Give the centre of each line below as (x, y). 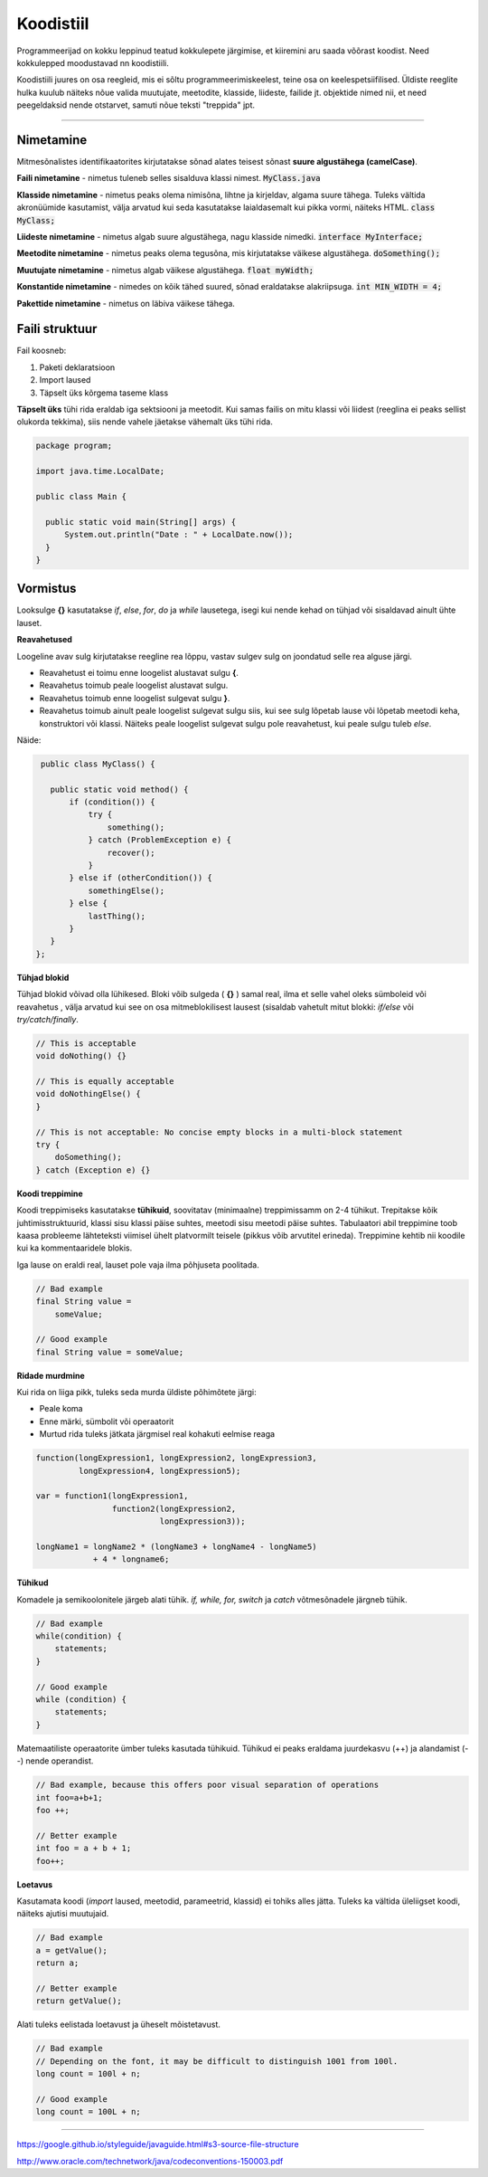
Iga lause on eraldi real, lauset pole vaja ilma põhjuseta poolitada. (138, 1264)
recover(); (131, 852)
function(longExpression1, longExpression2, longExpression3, (176, 1458)
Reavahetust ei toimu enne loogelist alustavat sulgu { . (139, 672)
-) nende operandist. (55, 1761)
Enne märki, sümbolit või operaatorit (107, 1421)
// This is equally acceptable (105, 1082)
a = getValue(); (72, 1950)
